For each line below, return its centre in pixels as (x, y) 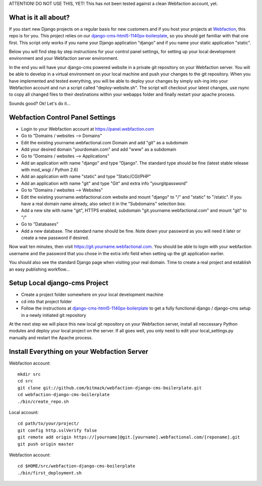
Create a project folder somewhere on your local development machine (92, 295)
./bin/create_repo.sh (43, 401)
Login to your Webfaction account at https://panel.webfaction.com (88, 129)
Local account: (24, 413)
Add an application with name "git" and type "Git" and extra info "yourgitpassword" (104, 183)
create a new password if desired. (55, 238)
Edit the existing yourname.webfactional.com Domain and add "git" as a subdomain (105, 142)
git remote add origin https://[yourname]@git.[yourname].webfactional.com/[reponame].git (129, 437)
